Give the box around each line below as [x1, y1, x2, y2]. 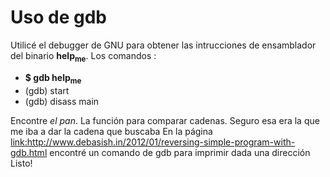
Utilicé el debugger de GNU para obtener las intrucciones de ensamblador [10, 39, 317, 51]
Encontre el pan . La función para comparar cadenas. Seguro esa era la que [10, 114, 320, 126]
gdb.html [10, 146, 48, 158]
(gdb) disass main [24, 95, 100, 107]
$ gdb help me [24, 71, 82, 86]
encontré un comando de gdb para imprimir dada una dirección [49, 146, 311, 158]
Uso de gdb [10, 6, 107, 29]
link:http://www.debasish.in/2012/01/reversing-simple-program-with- [10, 136, 296, 148]
